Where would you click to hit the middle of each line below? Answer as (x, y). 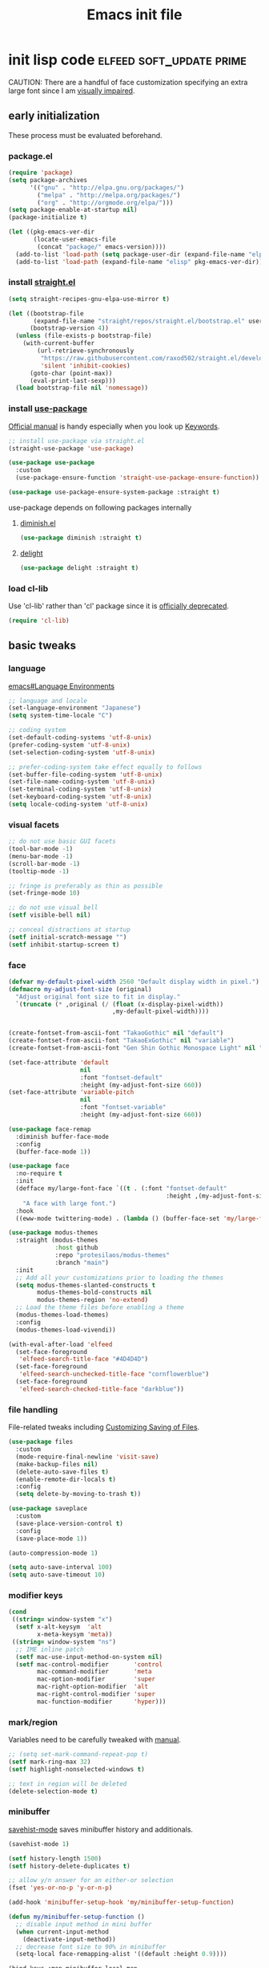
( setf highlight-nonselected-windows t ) (77, 1769)
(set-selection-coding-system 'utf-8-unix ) (82, 752)
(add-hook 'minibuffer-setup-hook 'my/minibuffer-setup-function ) (121, 1903)
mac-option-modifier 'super (96, 1679)
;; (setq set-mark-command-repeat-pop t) (78, 1755)
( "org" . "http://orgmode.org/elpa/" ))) (105, 202)
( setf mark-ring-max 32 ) (50, 1762)
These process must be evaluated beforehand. (85, 135)
